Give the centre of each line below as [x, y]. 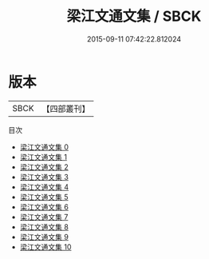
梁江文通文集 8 [44, 227]
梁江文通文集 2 [44, 167]
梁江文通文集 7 [44, 217]
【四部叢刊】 [66, 109]
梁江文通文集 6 [44, 207]
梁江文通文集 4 [44, 187]
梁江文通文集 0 [44, 147]
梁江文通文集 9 [44, 237]
